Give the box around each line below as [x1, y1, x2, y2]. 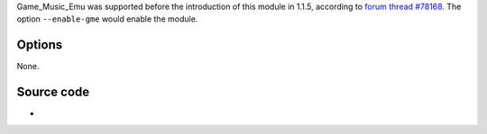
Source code [16, 85, 90, 100]
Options [16, 37, 63, 53]
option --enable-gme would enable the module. [16, 13, 198, 24]
